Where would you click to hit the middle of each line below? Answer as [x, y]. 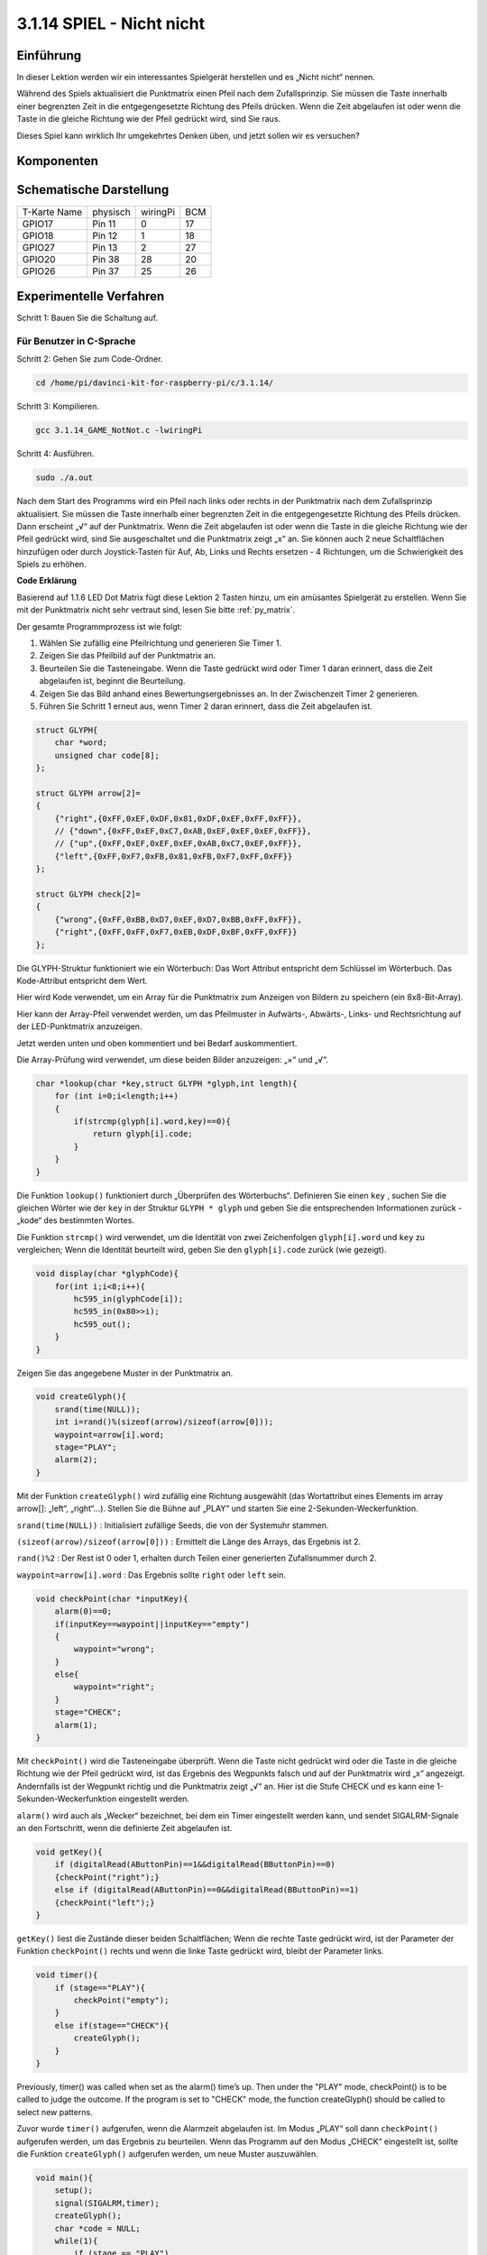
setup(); [74, 2191]
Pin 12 [105, 235]
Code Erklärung [46, 581]
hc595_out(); [102, 1324]
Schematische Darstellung [93, 190]
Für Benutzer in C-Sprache [76, 341]
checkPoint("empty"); [121, 2001]
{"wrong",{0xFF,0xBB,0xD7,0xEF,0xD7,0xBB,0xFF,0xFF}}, [178, 919]
